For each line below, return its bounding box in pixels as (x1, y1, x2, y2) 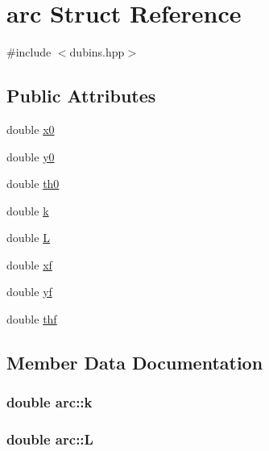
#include (6, 44, 52, 61)
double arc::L (6, 429, 93, 449)
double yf (6, 283, 52, 300)
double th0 (6, 175, 60, 192)
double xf (6, 256, 52, 273)
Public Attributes (6, 83, 156, 108)
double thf (6, 311, 57, 328)
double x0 (6, 120, 55, 137)
